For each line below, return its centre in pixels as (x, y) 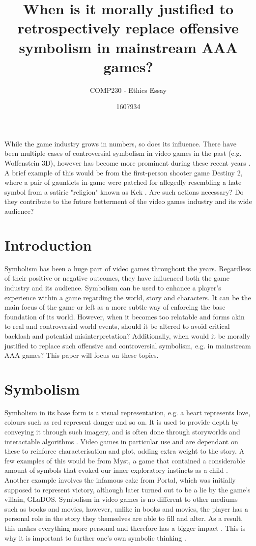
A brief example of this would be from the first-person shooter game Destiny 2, (124, 172)
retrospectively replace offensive (128, 28)
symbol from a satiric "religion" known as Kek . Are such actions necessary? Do (124, 191)
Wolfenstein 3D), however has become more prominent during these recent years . (128, 163)
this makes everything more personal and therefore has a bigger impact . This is (125, 528)
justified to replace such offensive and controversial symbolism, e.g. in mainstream (128, 345)
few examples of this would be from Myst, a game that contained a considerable (125, 460)
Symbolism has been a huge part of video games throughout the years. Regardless (128, 268)
